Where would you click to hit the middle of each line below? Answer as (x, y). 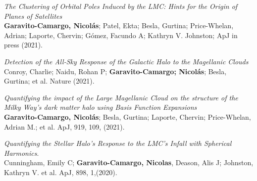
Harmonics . (22, 153)
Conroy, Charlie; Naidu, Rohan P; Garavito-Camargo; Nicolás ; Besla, (115, 71)
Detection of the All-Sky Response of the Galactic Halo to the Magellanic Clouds (126, 61)
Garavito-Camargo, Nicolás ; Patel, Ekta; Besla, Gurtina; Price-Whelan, (119, 25)
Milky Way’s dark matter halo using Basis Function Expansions (101, 107)
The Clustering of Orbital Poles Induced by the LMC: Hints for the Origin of (121, 6)
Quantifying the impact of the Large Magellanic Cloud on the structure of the (121, 97)
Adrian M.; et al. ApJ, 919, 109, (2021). (64, 126)
